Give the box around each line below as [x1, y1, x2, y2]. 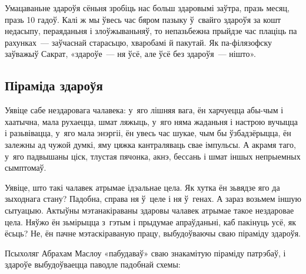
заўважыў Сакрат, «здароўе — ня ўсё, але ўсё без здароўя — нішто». [5, 48, 256, 60]
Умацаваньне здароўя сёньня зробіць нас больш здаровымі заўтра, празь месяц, [5, 2, 290, 13]
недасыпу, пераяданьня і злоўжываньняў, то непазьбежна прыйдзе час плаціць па [5, 25, 297, 37]
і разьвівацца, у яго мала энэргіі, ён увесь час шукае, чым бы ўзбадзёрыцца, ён [5, 127, 291, 139]
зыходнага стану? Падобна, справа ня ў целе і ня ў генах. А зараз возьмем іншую [5, 192, 301, 205]
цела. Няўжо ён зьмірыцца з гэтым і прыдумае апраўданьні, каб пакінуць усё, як [5, 215, 296, 228]
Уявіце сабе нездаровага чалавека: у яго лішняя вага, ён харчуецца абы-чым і [5, 104, 284, 116]
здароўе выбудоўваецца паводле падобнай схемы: [5, 258, 181, 270]
